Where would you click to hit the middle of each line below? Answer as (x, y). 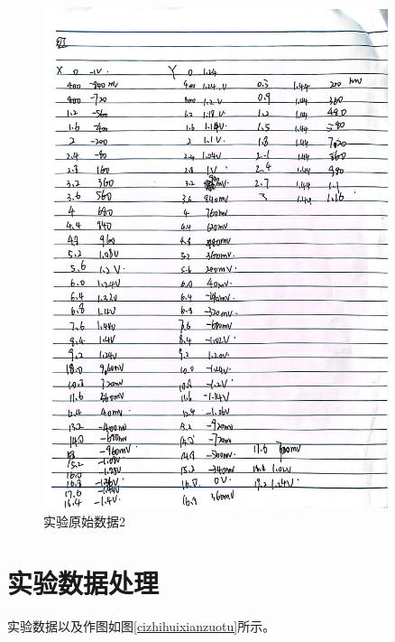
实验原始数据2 (84, 521)
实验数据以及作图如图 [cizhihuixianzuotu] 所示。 (142, 626)
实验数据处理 (83, 583)
